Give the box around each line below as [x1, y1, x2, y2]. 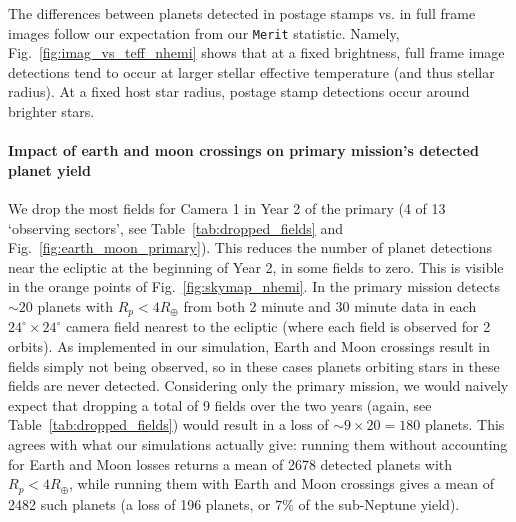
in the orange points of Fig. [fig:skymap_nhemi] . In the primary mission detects [8, 276, 500, 297]
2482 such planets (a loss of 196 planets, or [8, 493, 271, 514]
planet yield [8, 159, 91, 180]
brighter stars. [8, 101, 95, 122]
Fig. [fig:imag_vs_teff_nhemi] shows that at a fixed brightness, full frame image [8, 42, 505, 63]
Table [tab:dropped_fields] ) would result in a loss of [8, 414, 329, 435]
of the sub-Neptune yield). [298, 493, 460, 514]
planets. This [424, 414, 505, 435]
